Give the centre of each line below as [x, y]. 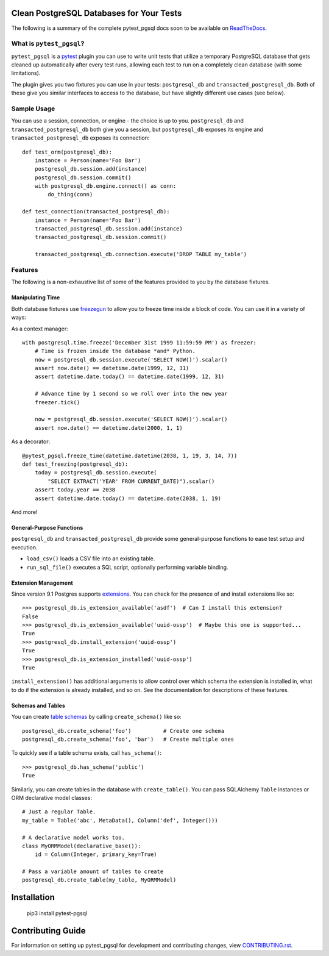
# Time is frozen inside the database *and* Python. [115, 351]
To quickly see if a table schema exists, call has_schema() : [86, 753]
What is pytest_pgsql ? [48, 44]
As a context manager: [40, 329]
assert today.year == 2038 [75, 490]
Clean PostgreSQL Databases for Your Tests [97, 13]
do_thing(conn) [70, 194]
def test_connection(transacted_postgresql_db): [96, 212]
